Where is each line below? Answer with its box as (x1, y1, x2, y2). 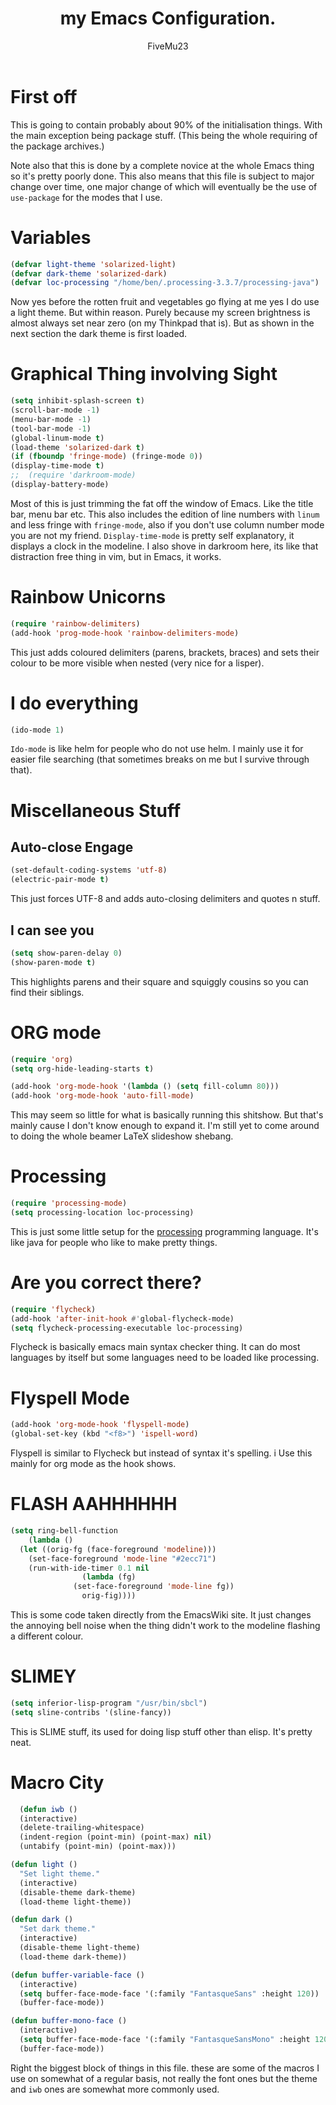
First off (10, 85, 78, 108)
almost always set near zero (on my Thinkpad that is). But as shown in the (10, 317, 315, 329)
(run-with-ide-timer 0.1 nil (28, 1563, 150, 1573)
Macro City (10, 1771, 105, 1794)
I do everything (10, 692, 139, 714)
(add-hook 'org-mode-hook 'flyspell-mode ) (10, 1420, 190, 1430)
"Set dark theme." (19, 1924, 97, 1934)
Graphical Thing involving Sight (10, 363, 278, 386)
